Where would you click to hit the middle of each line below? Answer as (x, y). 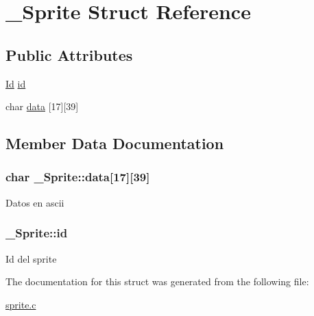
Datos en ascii (35, 202)
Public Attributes (69, 54)
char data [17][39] (42, 106)
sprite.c (21, 304)
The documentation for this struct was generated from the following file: (157, 281)
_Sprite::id (37, 233)
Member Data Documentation (115, 143)
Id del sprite (31, 258)
